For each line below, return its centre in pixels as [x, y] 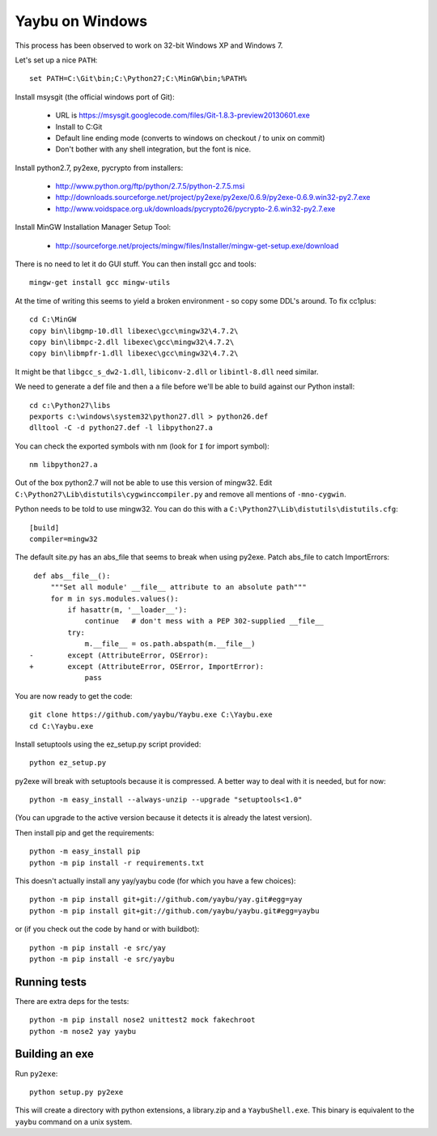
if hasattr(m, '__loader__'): [127, 610]
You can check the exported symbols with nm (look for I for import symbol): [142, 446]
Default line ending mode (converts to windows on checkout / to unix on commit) [190, 138]
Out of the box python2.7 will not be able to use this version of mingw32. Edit [144, 483]
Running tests [51, 982]
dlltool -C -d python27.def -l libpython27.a [121, 428]
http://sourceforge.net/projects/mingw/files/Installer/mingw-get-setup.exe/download [197, 245]
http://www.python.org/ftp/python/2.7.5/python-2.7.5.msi [150, 186]
